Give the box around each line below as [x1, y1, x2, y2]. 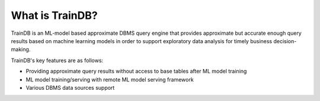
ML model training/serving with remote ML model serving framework [25, 76, 194, 83]
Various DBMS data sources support [25, 84, 115, 91]
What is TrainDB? [11, 9, 98, 22]
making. [11, 46, 31, 53]
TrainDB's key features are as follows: [11, 57, 104, 64]
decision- [273, 37, 297, 44]
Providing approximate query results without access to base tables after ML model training [25, 68, 247, 75]
